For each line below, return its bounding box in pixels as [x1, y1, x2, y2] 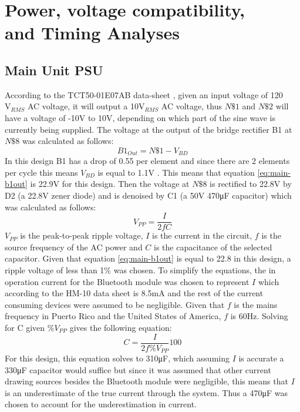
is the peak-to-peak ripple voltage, [20, 229, 143, 242]
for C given [5, 321, 45, 333]
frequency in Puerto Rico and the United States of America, [5, 310, 221, 322]
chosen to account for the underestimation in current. [5, 398, 197, 410]
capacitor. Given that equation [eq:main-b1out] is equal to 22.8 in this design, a [5, 252, 291, 264]
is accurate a [238, 352, 284, 364]
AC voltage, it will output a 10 [27, 100, 139, 112]
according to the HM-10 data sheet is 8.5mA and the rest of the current [5, 287, 264, 299]
